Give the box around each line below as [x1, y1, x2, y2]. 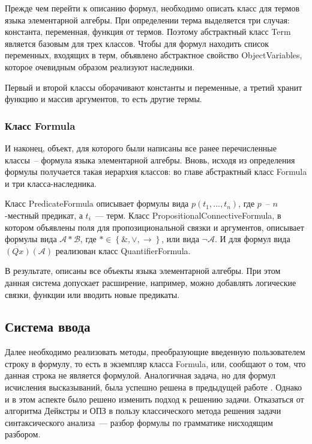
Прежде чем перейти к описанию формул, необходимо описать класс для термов [5, 2, 300, 14]
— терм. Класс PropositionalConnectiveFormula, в [95, 208, 281, 221]
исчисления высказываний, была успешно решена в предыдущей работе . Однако [5, 381, 302, 394]
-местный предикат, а [5, 208, 83, 221]
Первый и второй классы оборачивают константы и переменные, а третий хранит [5, 81, 302, 93]
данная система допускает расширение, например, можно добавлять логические [5, 276, 296, 288]
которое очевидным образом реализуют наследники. [5, 60, 195, 73]
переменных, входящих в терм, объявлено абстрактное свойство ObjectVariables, [5, 49, 302, 61]
